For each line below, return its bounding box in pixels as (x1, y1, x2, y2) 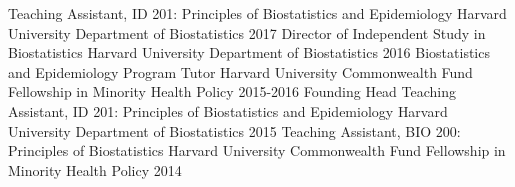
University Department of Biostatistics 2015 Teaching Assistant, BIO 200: (8, 120, 461, 141)
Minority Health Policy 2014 (8, 159, 182, 180)
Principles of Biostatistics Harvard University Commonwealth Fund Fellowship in (8, 140, 506, 161)
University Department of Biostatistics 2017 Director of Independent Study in (8, 22, 486, 43)
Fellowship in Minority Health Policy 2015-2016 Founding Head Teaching (8, 81, 457, 102)
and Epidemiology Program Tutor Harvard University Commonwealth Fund (8, 61, 473, 82)
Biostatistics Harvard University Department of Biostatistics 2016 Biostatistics (8, 42, 490, 63)
